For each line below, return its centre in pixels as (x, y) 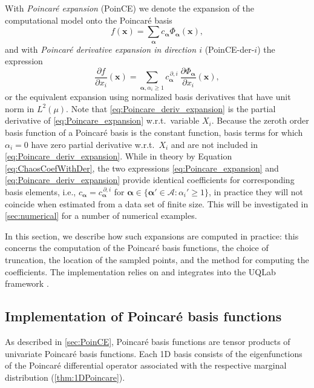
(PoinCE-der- (230, 49)
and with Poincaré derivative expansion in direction (101, 49)
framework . (27, 283)
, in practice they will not (256, 191)
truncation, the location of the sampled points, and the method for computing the (157, 259)
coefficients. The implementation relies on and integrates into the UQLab (140, 271)
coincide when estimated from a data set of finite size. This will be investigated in (157, 203)
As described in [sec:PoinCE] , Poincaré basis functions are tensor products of (148, 341)
